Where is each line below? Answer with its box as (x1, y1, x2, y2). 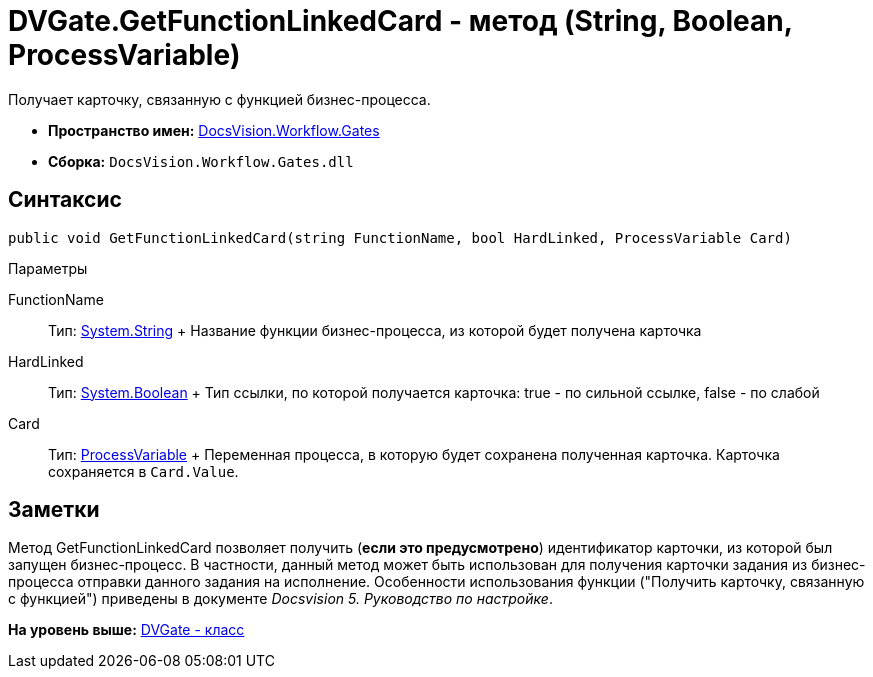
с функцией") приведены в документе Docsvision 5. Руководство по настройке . (8, 590, 553, 608)
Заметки (8, 497, 100, 523)
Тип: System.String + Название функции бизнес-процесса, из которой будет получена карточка (48, 321, 702, 339)
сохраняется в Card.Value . (48, 462, 239, 480)
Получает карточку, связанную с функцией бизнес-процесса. (8, 90, 431, 108)
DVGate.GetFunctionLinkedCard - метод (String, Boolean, (8, 4, 793, 38)
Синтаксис (8, 187, 122, 213)
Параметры (8, 259, 88, 277)
